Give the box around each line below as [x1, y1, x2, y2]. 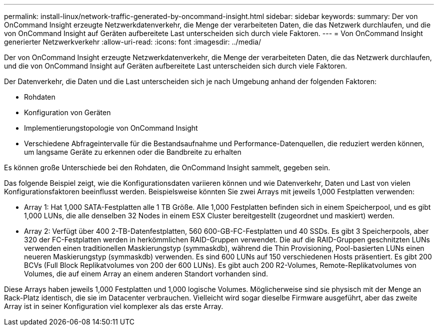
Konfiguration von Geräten [24, 108, 111, 117]
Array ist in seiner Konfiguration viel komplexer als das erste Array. [4, 302, 223, 310]
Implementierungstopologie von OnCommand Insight [24, 124, 198, 132]
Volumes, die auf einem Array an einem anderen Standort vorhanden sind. [24, 269, 268, 278]
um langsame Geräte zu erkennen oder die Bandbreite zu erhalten [24, 148, 241, 156]
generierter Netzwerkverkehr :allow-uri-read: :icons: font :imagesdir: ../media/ [4, 38, 261, 46]
